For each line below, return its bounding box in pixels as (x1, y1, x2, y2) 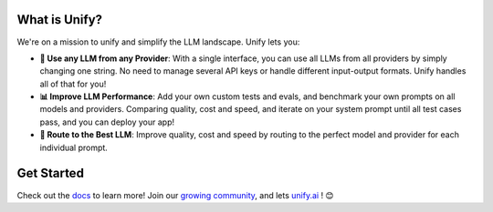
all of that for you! (39, 78, 107, 89)
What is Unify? (16, 12, 103, 27)
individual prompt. (39, 142, 109, 153)
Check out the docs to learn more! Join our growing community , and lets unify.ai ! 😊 (16, 189, 334, 200)
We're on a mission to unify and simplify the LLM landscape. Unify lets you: (16, 36, 300, 47)
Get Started (16, 166, 84, 181)
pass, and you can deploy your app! (39, 116, 175, 127)
